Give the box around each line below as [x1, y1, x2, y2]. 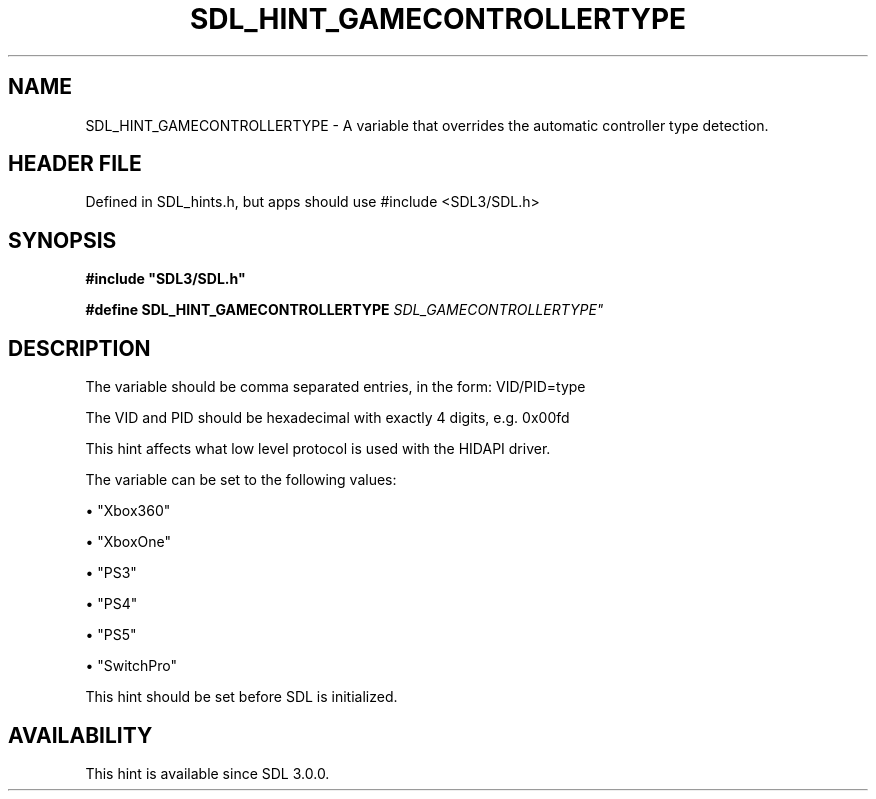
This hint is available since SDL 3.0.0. [85, 764, 330, 782]
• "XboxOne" [85, 533, 172, 551]
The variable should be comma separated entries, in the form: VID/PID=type [85, 378, 586, 396]
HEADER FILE [8, 151, 142, 177]
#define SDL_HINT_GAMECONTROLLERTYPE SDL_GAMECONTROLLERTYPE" [85, 301, 604, 319]
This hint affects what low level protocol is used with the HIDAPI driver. [85, 440, 551, 458]
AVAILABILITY [8, 722, 153, 748]
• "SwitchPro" [85, 657, 177, 675]
